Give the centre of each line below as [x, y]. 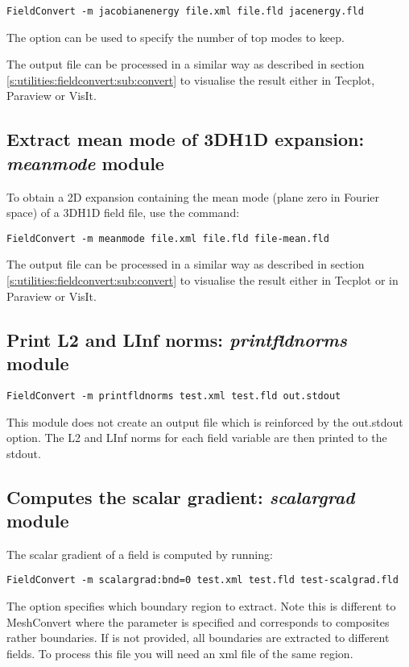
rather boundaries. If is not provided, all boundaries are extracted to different [198, 638]
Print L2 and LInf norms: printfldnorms [177, 339]
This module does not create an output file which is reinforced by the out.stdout [205, 421]
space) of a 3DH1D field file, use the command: [123, 213]
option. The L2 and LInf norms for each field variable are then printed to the [197, 438]
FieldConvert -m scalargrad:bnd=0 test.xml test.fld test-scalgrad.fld [202, 580]
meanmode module [85, 163]
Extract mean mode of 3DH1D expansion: [186, 139]
